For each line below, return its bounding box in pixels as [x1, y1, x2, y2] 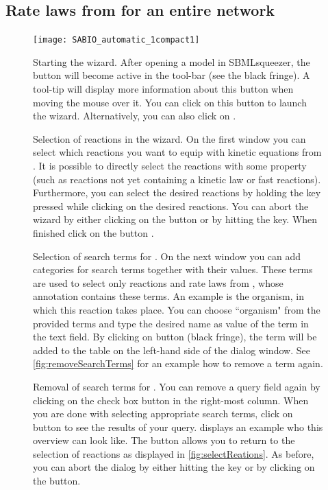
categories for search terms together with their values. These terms [33, 262, 313, 277]
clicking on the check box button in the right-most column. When [33, 393, 309, 407]
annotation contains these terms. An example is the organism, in [33, 289, 304, 303]
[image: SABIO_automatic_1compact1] [33, 35, 200, 45]
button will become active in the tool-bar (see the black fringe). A [33, 68, 310, 82]
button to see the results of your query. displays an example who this [33, 419, 323, 434]
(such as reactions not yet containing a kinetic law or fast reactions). [33, 172, 321, 186]
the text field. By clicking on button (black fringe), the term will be [33, 329, 317, 344]
